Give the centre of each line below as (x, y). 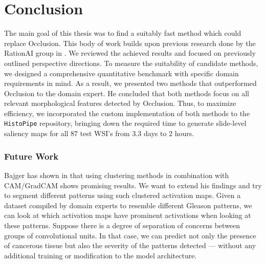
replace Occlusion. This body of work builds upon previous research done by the (130, 43)
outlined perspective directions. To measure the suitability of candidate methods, (131, 63)
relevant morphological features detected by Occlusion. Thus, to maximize (120, 103)
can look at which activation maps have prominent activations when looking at (128, 215)
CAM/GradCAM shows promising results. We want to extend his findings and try (133, 185)
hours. (184, 133)
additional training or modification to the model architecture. (101, 255)
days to (155, 133)
